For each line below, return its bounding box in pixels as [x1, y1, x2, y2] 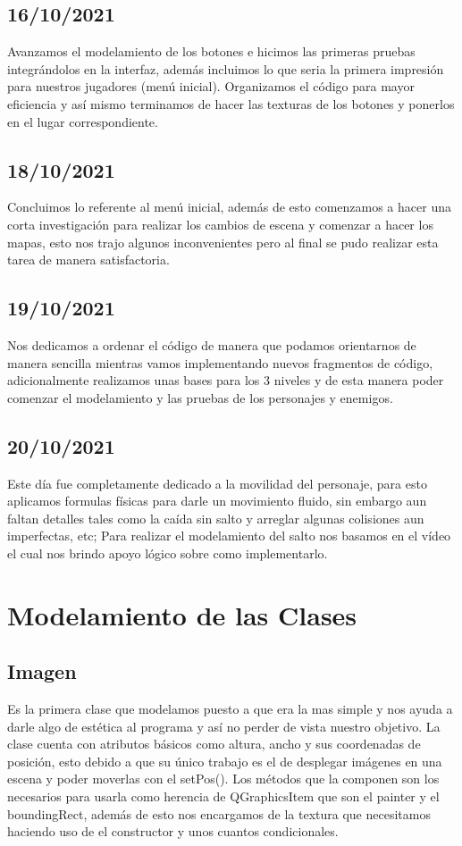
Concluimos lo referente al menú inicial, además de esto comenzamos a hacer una [7, 197, 451, 216]
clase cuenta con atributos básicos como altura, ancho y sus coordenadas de [7, 734, 421, 753]
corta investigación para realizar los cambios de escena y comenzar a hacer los [7, 214, 433, 233]
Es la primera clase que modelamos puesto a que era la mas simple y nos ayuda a [7, 699, 453, 718]
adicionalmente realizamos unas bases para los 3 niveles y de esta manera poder [7, 371, 444, 389]
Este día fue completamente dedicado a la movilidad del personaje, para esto [7, 473, 427, 492]
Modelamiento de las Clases [7, 596, 357, 632]
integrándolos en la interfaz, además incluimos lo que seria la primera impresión [7, 59, 444, 78]
